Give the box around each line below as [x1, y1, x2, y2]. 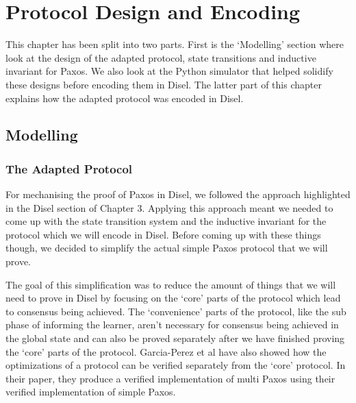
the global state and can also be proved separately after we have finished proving [5, 331, 345, 345]
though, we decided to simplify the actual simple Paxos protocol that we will [5, 241, 328, 255]
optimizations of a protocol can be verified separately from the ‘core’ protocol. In [5, 358, 346, 372]
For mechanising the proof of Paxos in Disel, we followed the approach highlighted [5, 187, 351, 201]
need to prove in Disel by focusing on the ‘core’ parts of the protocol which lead [5, 291, 341, 305]
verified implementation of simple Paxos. [5, 384, 176, 399]
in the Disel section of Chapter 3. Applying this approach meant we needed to [5, 200, 333, 215]
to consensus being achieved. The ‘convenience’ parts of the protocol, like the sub [5, 304, 346, 318]
